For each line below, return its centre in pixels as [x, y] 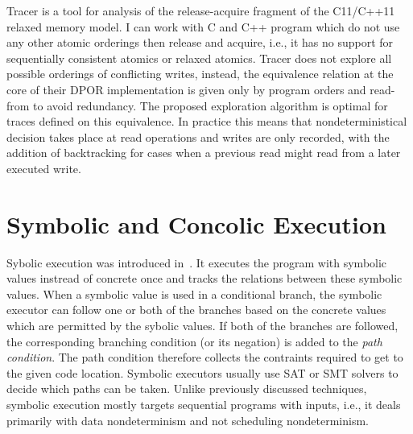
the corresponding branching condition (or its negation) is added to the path [194, 341]
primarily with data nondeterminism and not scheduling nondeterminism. [188, 420]
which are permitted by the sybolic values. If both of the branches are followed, [202, 326]
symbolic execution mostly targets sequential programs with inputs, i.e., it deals [204, 404]
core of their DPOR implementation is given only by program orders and [186, 89]
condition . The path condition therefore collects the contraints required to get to [205, 357]
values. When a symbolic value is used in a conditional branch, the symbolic [194, 293]
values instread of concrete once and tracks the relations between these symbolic [204, 278]
